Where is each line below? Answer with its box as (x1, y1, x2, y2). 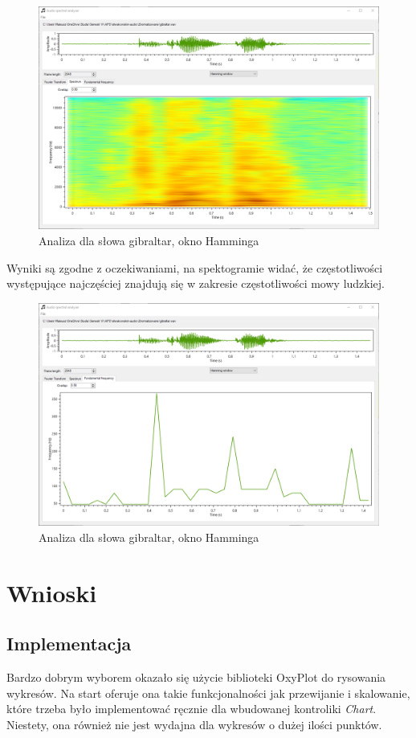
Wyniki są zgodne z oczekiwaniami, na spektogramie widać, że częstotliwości (6, 259, 383, 276)
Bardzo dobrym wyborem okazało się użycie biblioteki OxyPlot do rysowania (6, 668, 386, 685)
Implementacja (6, 631, 132, 656)
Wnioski (6, 576, 97, 609)
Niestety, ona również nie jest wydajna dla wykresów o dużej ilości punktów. (6, 715, 382, 732)
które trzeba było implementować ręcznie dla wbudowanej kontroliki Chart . (6, 700, 377, 717)
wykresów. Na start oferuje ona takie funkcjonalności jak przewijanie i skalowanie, (6, 684, 410, 701)
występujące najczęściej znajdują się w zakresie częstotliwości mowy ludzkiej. (6, 275, 385, 292)
